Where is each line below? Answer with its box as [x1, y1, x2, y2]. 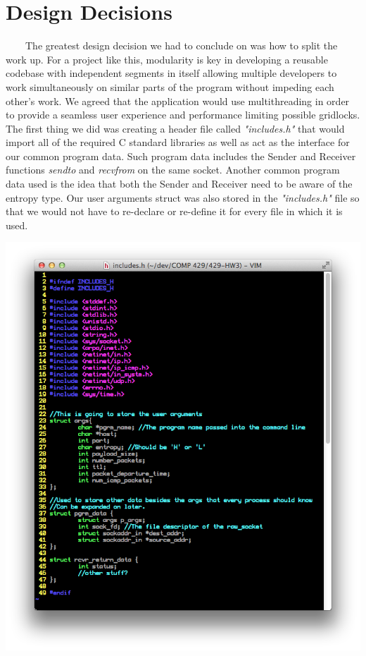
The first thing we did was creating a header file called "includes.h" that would [6, 121, 345, 135]
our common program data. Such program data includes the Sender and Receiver [6, 148, 356, 163]
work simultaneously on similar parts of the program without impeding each [6, 79, 334, 94]
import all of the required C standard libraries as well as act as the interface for [6, 135, 350, 150]
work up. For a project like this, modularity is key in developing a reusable [6, 51, 328, 66]
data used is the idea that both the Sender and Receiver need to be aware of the [6, 176, 353, 191]
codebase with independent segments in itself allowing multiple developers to [6, 66, 337, 80]
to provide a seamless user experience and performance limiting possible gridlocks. [6, 107, 360, 122]
